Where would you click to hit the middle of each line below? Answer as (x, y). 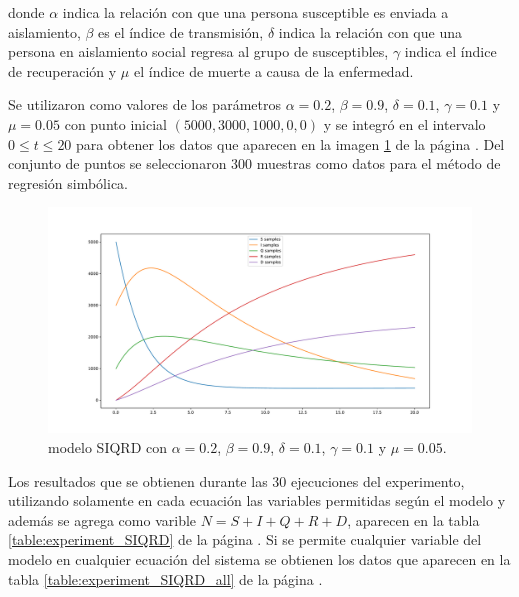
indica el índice (450, 51)
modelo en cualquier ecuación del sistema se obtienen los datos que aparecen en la (259, 558)
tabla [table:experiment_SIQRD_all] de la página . (165, 578)
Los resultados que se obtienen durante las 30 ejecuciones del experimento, (236, 480)
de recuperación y (62, 70)
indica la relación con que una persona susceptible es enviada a (255, 12)
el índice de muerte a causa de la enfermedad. (273, 70)
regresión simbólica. (68, 182)
